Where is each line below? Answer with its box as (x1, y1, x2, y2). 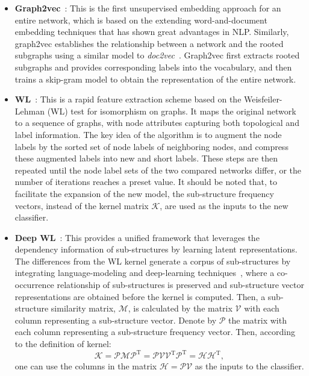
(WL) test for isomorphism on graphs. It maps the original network (47, 104, 296, 117)
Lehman (14, 104, 45, 117)
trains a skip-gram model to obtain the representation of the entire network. (14, 72, 296, 85)
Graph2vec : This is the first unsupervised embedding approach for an (14, 2, 281, 14)
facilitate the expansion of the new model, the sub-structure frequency (14, 187, 274, 199)
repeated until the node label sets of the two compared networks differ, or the (14, 163, 302, 176)
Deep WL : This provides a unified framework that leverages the (14, 231, 260, 243)
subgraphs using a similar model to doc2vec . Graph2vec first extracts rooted (14, 49, 300, 61)
